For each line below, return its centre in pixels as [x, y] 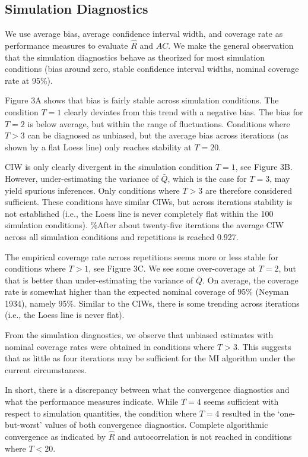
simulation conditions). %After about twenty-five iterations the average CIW [145, 225]
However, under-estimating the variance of [82, 178]
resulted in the [249, 413]
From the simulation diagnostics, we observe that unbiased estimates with [139, 335]
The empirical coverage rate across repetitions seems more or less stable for [142, 256]
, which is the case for [207, 178]
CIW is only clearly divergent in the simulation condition [109, 167]
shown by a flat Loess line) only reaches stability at [98, 146]
